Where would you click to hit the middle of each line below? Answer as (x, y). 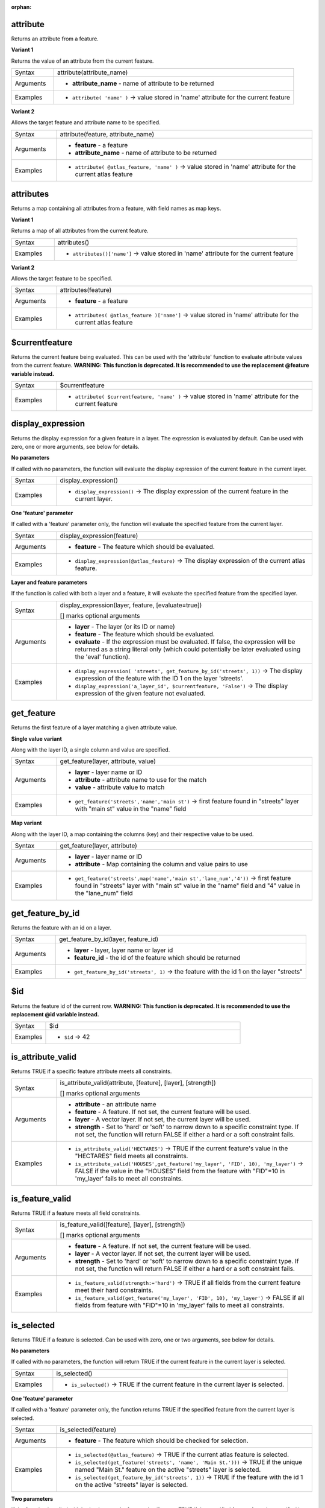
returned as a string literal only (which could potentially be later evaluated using (188, 649)
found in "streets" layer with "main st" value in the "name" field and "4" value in (187, 885)
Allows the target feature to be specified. (62, 278)
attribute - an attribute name (116, 1104)
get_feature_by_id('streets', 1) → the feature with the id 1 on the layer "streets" (189, 972)
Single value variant (37, 738)
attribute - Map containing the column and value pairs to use (161, 864)
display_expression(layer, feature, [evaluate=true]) (131, 605)
